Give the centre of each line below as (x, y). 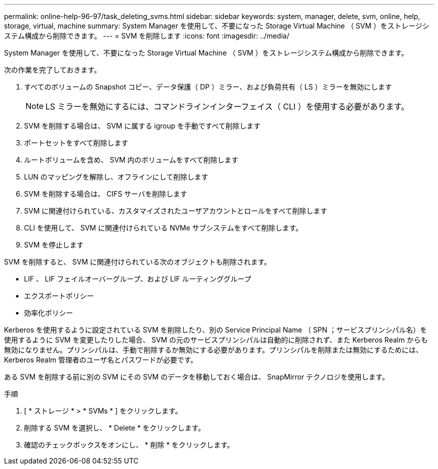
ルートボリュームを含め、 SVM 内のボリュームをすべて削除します (131, 160)
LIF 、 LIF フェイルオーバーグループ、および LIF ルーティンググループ (138, 279)
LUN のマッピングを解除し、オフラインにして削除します (116, 177)
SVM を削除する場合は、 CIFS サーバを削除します (106, 194)
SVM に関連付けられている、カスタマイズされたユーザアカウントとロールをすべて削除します (176, 211)
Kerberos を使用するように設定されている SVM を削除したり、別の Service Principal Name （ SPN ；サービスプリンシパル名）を (216, 330)
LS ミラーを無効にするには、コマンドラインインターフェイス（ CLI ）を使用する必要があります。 (227, 106)
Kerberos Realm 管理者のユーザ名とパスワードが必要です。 (101, 360)
